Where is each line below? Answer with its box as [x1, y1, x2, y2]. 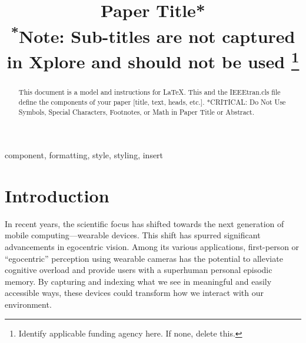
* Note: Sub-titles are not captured [11, 21, 295, 48]
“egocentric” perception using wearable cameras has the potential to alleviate [5, 252, 283, 264]
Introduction [5, 183, 109, 207]
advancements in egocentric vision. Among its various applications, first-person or [5, 241, 300, 253]
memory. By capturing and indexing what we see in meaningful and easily [5, 275, 272, 287]
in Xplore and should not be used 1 [6, 46, 300, 74]
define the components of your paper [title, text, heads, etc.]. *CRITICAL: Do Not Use [18, 96, 286, 106]
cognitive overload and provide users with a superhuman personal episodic [5, 264, 272, 276]
